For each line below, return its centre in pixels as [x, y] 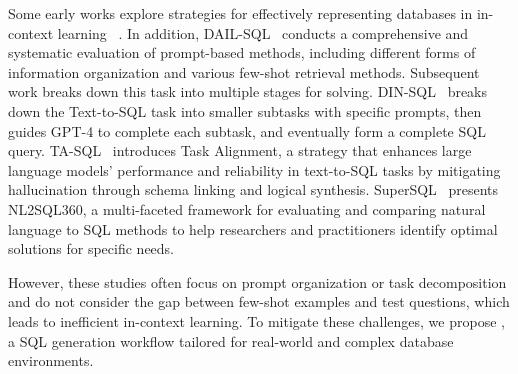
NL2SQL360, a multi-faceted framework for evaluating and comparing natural [247, 208]
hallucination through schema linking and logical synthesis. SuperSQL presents [253, 189]
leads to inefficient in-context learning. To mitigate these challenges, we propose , [256, 320]
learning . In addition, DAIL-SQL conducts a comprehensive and [263, 32]
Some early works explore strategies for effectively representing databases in [240, 13]
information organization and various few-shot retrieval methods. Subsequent [244, 71]
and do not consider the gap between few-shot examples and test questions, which [259, 301]
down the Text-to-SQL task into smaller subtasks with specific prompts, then [245, 110]
